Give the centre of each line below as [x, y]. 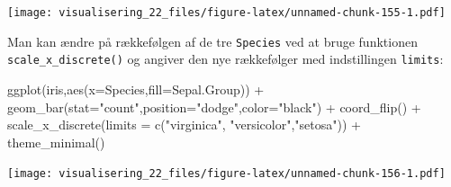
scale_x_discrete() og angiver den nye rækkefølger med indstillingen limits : [225, 59]
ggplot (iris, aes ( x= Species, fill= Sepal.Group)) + [136, 89]
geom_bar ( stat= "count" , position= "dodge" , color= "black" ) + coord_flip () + [214, 107]
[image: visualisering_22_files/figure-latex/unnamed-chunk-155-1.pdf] [226, 13]
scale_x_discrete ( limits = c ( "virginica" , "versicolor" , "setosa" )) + [184, 125]
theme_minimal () [56, 142]
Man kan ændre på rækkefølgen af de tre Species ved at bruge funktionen [212, 41]
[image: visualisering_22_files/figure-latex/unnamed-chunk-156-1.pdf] [226, 174]
